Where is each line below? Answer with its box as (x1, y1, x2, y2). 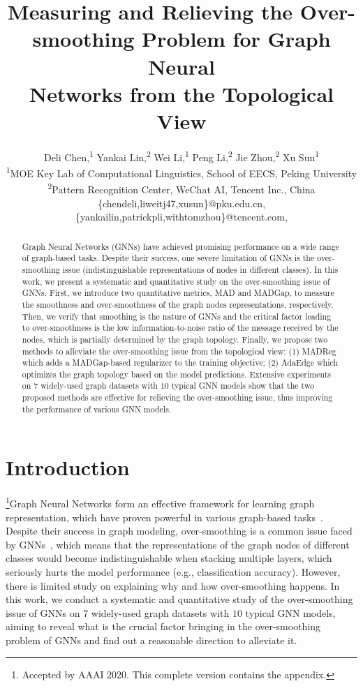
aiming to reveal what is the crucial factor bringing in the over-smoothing (6, 619, 321, 634)
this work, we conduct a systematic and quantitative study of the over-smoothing (6, 592, 353, 606)
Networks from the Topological (29, 79, 334, 107)
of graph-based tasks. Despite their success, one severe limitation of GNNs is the (22, 252, 315, 264)
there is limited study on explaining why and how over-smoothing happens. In (6, 578, 340, 592)
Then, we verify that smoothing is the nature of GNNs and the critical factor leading (22, 310, 332, 322)
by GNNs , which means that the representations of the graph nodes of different (6, 537, 350, 551)
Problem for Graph (142, 24, 331, 53)
